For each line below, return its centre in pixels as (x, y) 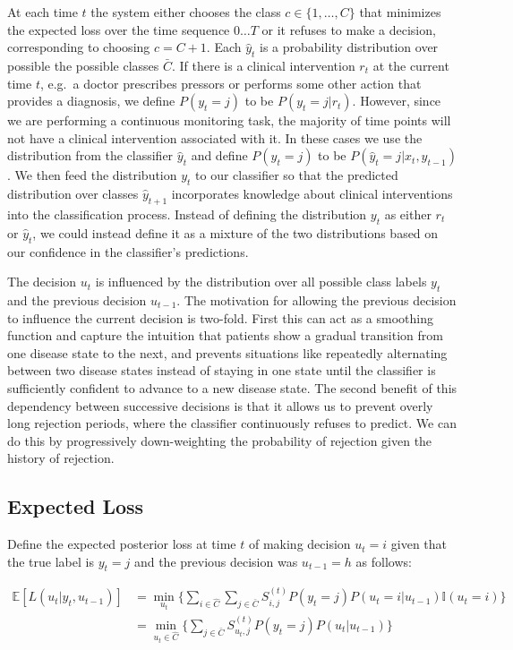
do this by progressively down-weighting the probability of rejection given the (220, 440)
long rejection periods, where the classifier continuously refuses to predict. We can (232, 423)
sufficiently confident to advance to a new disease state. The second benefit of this (232, 387)
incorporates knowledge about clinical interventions (312, 194)
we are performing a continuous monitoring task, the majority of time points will (229, 120)
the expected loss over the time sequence (119, 29)
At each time (43, 12)
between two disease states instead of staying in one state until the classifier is (222, 370)
